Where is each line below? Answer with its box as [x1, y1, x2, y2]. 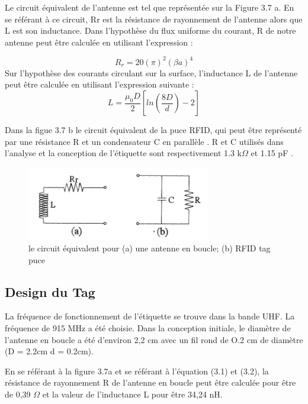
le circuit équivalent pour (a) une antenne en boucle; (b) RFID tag [28, 242, 271, 254]
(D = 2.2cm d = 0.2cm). [5, 345, 94, 357]
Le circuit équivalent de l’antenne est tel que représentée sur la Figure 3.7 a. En [5, 1, 294, 13]
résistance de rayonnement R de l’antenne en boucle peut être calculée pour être [5, 376, 296, 389]
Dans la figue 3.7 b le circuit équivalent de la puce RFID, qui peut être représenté [5, 124, 302, 136]
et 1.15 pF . [251, 147, 293, 159]
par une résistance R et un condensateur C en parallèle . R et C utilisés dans [5, 135, 284, 147]
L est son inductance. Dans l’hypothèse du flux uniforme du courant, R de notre [5, 24, 296, 37]
